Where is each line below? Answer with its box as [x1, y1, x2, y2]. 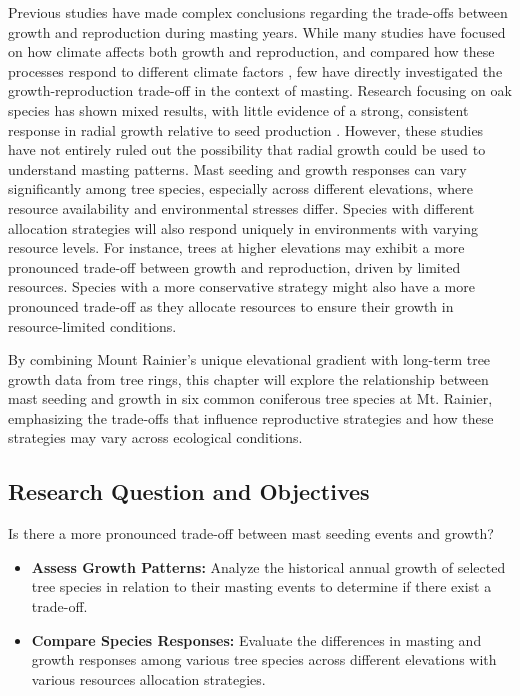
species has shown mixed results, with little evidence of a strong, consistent [8, 99, 469, 120]
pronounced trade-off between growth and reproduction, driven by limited [8, 256, 461, 277]
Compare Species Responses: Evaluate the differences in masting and [31, 629, 482, 650]
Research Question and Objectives [8, 476, 370, 507]
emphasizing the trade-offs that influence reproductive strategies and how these [8, 407, 494, 428]
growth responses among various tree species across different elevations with [31, 649, 497, 670]
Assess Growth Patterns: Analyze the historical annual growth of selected [31, 556, 506, 577]
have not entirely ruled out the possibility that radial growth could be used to [8, 139, 486, 160]
